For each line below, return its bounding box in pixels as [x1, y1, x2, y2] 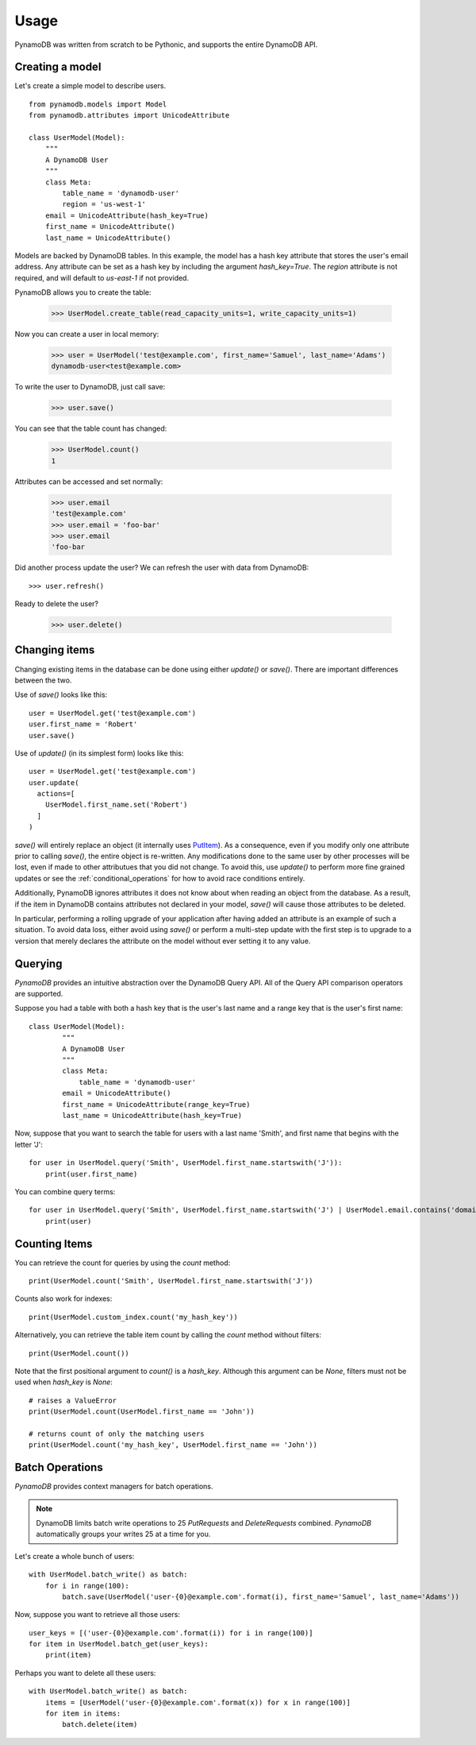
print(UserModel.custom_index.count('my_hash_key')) [29, 1312, 238, 1321]
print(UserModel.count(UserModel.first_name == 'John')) [29, 1407, 255, 1416]
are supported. [14, 989, 63, 999]
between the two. [14, 675, 72, 685]
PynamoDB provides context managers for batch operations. [14, 1482, 213, 1492]
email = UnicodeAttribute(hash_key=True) [44, 211, 209, 220]
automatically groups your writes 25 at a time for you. [36, 1530, 211, 1539]
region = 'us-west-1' [62, 199, 147, 209]
